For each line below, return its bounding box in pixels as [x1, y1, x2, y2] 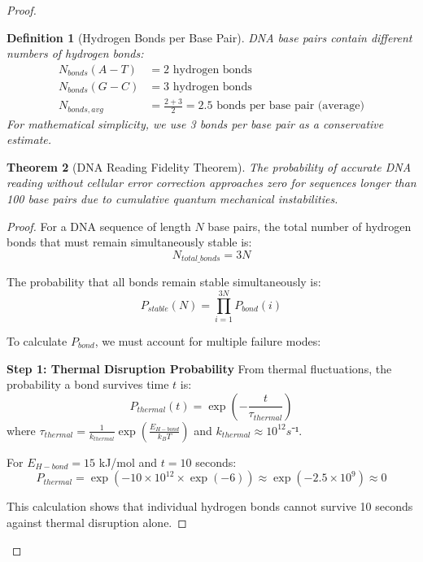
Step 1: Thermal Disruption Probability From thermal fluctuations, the [7, 359, 392, 377]
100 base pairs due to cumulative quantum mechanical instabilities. [7, 190, 338, 207]
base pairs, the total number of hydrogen [207, 217, 412, 234]
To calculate [7, 332, 68, 349]
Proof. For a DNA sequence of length [7, 217, 191, 234]
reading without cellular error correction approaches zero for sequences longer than [7, 174, 416, 191]
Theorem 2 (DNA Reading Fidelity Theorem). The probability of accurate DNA [7, 158, 412, 175]
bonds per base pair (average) [216, 100, 364, 112]
